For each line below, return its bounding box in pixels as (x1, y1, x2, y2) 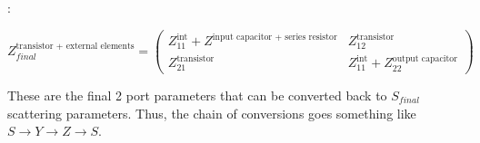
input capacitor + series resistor (212, 32, 337, 42)
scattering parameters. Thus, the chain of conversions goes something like (7, 103, 416, 122)
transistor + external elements (15, 41, 135, 51)
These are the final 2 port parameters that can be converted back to (7, 85, 387, 104)
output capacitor (392, 53, 458, 63)
